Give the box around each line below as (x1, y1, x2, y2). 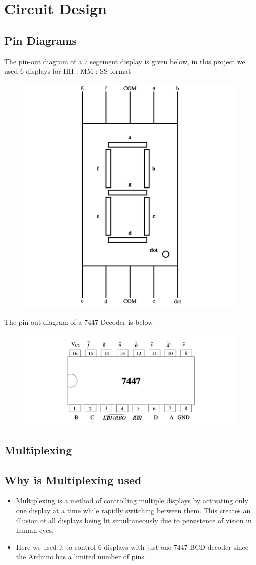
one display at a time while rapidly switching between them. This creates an (16, 505, 251, 516)
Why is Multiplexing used (4, 472, 142, 487)
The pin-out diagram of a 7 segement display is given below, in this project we (4, 56, 245, 66)
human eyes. (16, 525, 54, 535)
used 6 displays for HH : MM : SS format (4, 66, 131, 76)
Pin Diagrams (4, 32, 77, 48)
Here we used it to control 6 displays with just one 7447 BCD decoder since (16, 541, 249, 552)
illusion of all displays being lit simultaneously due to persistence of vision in (16, 515, 252, 525)
